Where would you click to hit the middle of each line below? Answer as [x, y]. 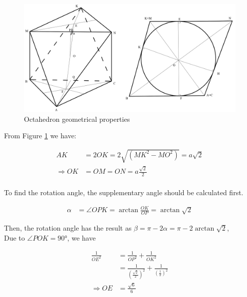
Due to [14, 237]
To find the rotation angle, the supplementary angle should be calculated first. [124, 192]
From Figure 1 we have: [40, 136]
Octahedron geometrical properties [77, 119]
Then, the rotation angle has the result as [68, 228]
